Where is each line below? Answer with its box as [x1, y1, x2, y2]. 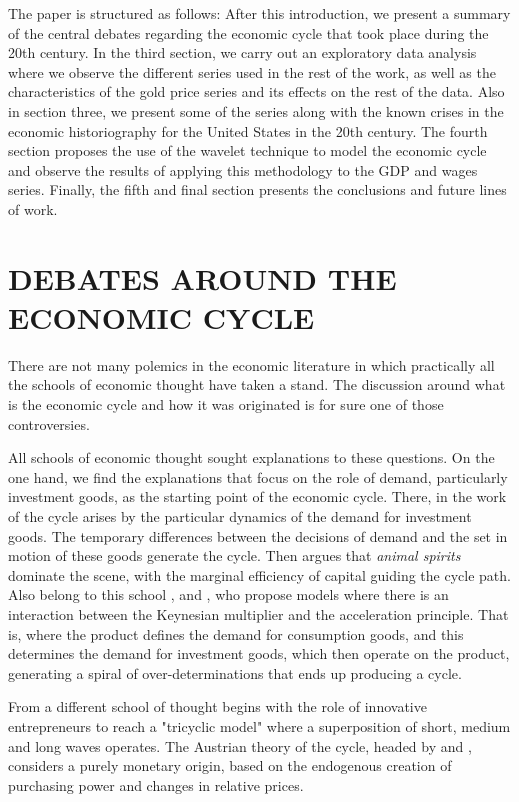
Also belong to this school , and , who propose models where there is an [8, 584, 449, 605]
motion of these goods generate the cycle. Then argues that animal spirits [8, 545, 461, 566]
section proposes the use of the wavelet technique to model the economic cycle [8, 140, 487, 161]
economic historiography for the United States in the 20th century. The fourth [8, 120, 488, 141]
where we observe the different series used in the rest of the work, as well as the [8, 61, 496, 82]
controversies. [8, 413, 90, 434]
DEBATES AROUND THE [8, 257, 397, 298]
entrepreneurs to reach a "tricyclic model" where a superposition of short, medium [8, 715, 511, 736]
